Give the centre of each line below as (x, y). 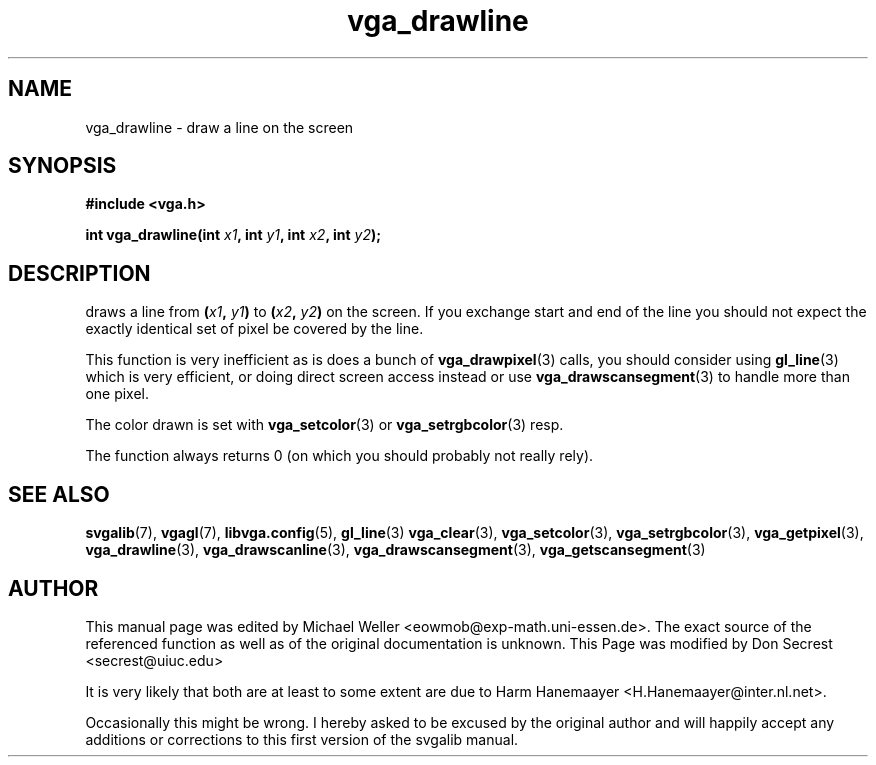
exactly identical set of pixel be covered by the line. (254, 329)
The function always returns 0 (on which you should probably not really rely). (339, 456)
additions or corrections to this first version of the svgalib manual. (302, 739)
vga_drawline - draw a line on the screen (219, 127)
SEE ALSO (59, 494)
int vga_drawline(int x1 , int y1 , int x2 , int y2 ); (233, 235)
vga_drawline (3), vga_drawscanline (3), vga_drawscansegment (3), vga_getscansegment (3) (395, 550)
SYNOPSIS (62, 166)
